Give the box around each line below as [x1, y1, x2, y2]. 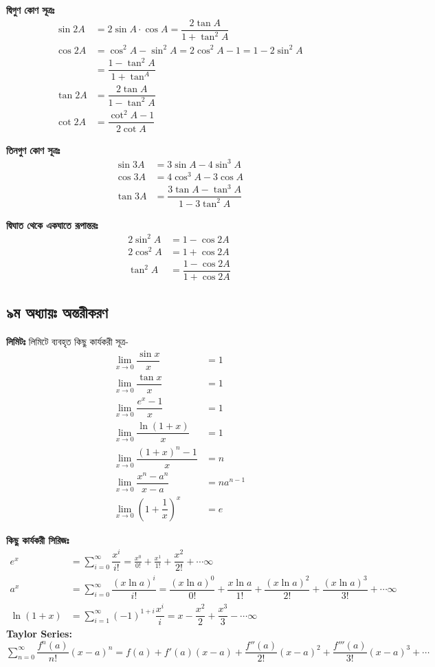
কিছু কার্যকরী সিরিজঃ [6, 532, 69, 547]
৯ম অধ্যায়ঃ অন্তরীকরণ [6, 302, 108, 323]
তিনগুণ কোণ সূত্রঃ [6, 142, 60, 157]
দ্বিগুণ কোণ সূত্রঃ [6, 3, 55, 17]
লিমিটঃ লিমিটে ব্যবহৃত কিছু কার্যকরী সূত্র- [6, 334, 129, 349]
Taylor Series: [6, 626, 72, 641]
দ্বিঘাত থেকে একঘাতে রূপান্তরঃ [6, 217, 98, 232]
